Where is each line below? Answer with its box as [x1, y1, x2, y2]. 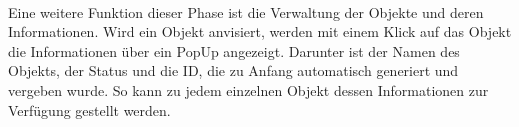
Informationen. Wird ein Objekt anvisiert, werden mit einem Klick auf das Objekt [8, 21, 512, 42]
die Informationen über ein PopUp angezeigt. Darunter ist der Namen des [8, 40, 460, 61]
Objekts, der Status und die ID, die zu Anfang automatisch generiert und [8, 60, 459, 81]
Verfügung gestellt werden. [8, 99, 171, 120]
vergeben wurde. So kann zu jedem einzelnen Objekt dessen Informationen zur [8, 79, 489, 100]
